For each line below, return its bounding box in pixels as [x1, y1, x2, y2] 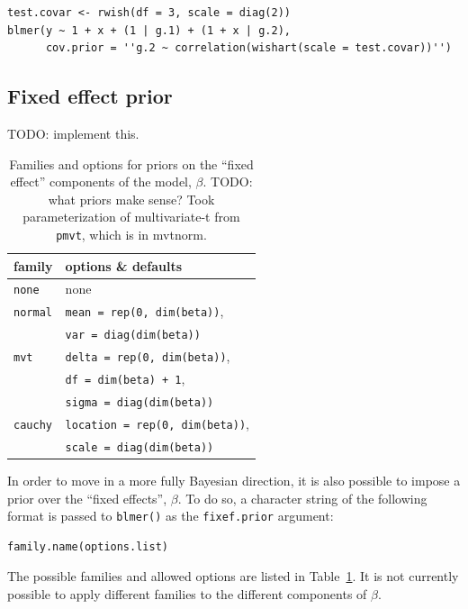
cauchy [13, 418, 52, 432]
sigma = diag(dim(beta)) [65, 395, 214, 409]
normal [13, 306, 52, 320]
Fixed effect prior [7, 82, 173, 110]
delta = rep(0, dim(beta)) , [65, 347, 230, 366]
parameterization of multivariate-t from [22, 207, 240, 226]
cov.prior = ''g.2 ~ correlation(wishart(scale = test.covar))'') [45, 41, 452, 55]
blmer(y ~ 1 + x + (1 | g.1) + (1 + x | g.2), [7, 23, 291, 37]
